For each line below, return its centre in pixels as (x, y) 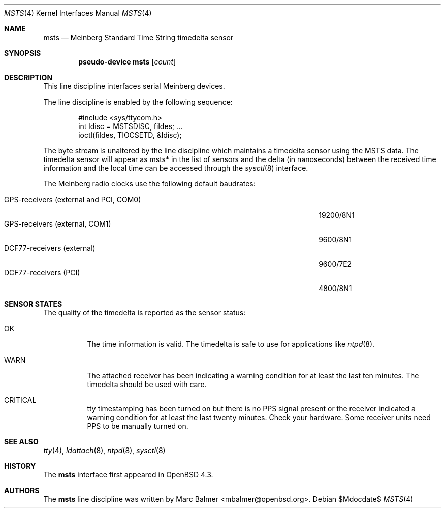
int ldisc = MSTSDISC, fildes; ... (131, 126)
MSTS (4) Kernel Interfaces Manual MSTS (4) (78, 13)
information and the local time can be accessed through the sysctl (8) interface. (176, 168)
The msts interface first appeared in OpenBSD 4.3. (128, 475)
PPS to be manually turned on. (138, 426)
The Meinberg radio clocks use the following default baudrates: (149, 184)
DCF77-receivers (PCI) (42, 273)
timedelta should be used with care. (147, 384)
